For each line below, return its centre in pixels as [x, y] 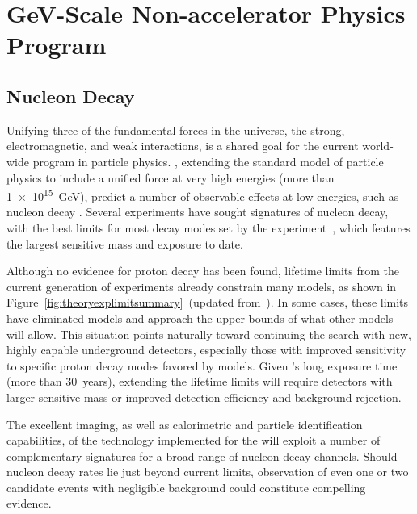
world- [378, 146]
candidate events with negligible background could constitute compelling [186, 487]
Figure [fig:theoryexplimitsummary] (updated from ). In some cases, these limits [208, 302]
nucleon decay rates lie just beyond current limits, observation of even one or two [208, 472]
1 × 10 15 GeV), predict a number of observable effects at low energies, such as [203, 195]
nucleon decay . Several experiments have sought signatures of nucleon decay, [198, 212]
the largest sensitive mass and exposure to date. [125, 243]
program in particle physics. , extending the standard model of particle [208, 161]
